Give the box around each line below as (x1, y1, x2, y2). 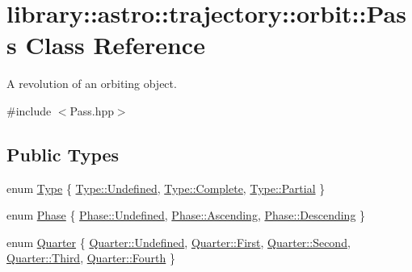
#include (6, 102, 52, 119)
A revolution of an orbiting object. (6, 75, 177, 92)
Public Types (6, 141, 120, 166)
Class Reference (25, 28, 205, 61)
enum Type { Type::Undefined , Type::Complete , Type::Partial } (6, 179, 326, 196)
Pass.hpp (69, 102, 114, 119)
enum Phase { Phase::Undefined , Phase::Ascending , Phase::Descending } (6, 207, 366, 224)
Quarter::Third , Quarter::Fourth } (6, 249, 175, 266)
